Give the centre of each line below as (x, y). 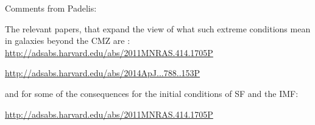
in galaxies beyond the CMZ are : (68, 41)
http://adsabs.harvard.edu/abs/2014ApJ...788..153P (103, 73)
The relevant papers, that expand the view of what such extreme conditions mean (158, 28)
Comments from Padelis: (51, 8)
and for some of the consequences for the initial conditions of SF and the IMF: (152, 93)
